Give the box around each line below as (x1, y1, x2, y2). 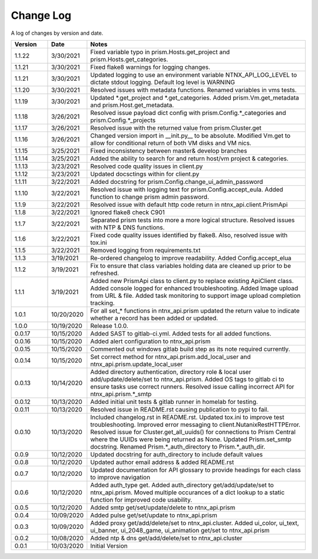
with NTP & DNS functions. (90, 223, 165, 231)
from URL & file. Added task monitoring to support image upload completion (90, 291, 301, 300)
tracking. (90, 298, 115, 307)
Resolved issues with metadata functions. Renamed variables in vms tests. (90, 86, 297, 94)
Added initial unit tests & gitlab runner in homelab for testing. (90, 397, 259, 406)
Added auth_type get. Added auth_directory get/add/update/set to (90, 481, 274, 489)
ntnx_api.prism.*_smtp (90, 390, 152, 398)
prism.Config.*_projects (90, 116, 156, 124)
